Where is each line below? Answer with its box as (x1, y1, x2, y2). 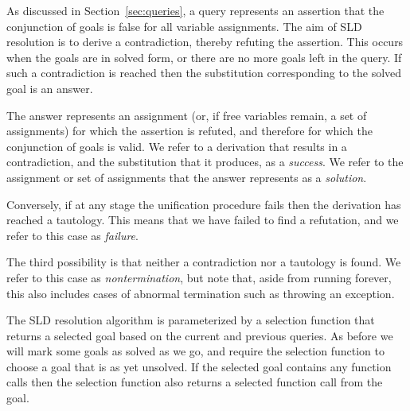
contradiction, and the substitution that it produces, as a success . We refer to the (6, 153, 404, 170)
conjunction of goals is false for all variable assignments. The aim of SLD (6, 17, 362, 34)
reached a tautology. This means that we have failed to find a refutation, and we (6, 211, 399, 228)
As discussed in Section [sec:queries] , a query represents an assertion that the (6, 2, 385, 18)
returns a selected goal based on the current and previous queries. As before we (6, 327, 393, 343)
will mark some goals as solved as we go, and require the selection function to (6, 343, 385, 359)
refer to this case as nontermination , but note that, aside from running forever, (6, 269, 392, 285)
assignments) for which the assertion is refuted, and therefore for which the (6, 122, 373, 139)
